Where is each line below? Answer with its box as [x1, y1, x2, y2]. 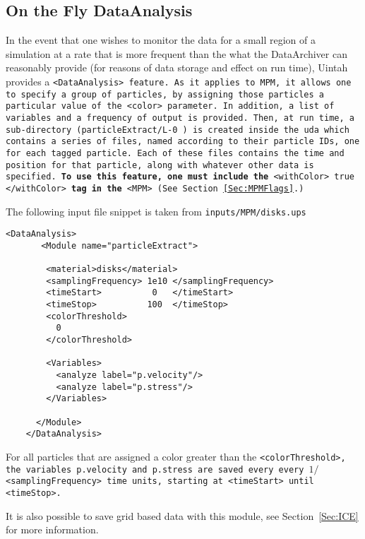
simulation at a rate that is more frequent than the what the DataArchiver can [6, 46, 347, 61]
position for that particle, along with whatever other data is [6, 160, 314, 170]
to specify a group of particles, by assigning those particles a [6, 89, 325, 100]
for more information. [6, 522, 99, 537]
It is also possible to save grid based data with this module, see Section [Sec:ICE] [6, 508, 359, 523]
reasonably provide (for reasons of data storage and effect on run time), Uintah [6, 60, 348, 75]
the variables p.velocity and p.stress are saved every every [6, 464, 304, 475]
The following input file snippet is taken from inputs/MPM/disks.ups [6, 203, 306, 218]
